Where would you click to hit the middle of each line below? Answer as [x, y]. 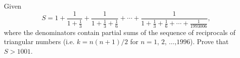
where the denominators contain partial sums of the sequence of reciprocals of [120, 32]
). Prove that [209, 41]
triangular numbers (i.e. [39, 41]
